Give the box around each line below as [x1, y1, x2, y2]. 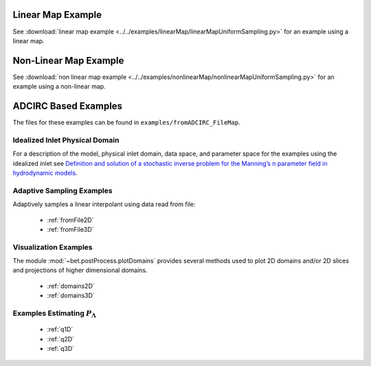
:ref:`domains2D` [47, 282, 95, 290]
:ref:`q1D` [47, 326, 74, 334]
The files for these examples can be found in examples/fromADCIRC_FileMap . [12, 119, 240, 127]
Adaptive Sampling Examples [12, 186, 113, 195]
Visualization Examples [12, 242, 93, 252]
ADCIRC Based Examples [12, 100, 123, 112]
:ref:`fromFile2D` [47, 216, 94, 224]
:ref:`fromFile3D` [47, 225, 94, 233]
